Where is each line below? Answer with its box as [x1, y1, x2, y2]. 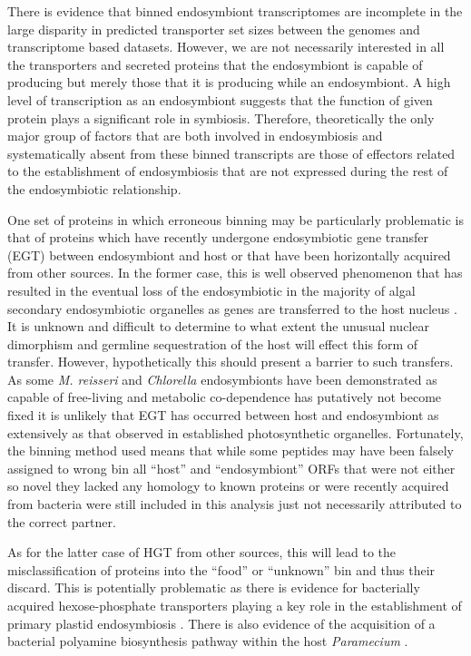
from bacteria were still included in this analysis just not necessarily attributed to [7, 494, 462, 514]
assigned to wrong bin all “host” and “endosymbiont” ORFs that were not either [7, 458, 456, 477]
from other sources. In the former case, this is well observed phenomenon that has [7, 263, 463, 282]
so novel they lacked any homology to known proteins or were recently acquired [7, 476, 449, 495]
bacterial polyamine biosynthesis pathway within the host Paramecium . [7, 632, 408, 651]
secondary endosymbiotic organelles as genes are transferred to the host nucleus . [7, 299, 457, 318]
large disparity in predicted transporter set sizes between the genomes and [7, 19, 420, 38]
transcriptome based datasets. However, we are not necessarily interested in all [7, 37, 445, 56]
